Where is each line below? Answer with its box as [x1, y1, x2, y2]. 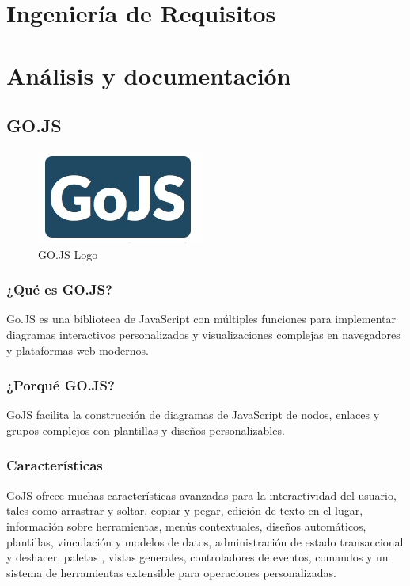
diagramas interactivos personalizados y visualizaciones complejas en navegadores [6, 325, 401, 342]
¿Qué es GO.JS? [6, 280, 112, 299]
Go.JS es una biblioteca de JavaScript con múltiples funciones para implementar [6, 310, 397, 327]
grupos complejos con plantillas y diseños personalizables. [6, 421, 285, 438]
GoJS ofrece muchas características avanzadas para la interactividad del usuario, [6, 486, 397, 503]
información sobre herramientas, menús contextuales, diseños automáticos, [6, 517, 366, 534]
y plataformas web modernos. [6, 341, 149, 358]
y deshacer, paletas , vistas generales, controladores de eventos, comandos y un [6, 549, 389, 565]
